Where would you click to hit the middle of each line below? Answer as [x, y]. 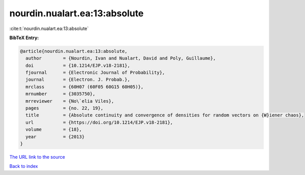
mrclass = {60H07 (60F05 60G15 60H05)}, [85, 87]
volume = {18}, [54, 129]
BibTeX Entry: [24, 38]
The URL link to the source [37, 157]
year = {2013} [55, 137]
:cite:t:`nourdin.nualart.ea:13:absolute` [49, 28]
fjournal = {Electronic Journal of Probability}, [95, 73]
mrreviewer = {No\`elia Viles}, [70, 101]
